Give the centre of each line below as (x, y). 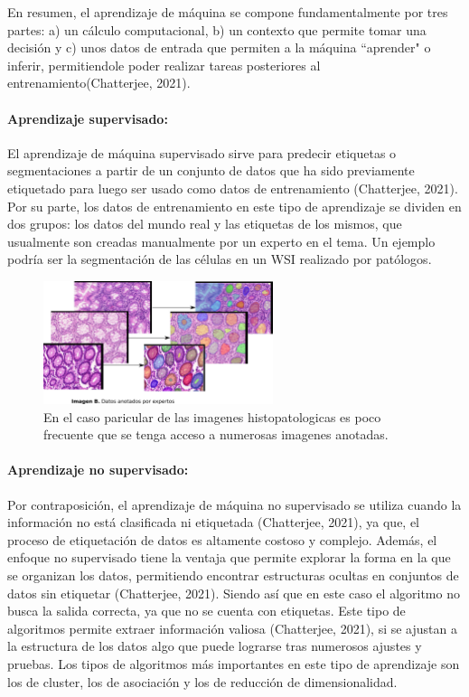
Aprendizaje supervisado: (88, 118)
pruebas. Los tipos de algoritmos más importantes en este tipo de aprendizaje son (234, 663)
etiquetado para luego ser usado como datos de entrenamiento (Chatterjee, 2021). (233, 188)
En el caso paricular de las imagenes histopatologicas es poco (212, 416)
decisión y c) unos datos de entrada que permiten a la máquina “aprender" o (219, 47)
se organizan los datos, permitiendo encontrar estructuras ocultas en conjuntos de (233, 575)
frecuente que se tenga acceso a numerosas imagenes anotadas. (216, 434)
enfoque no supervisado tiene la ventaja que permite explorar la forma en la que (229, 557)
